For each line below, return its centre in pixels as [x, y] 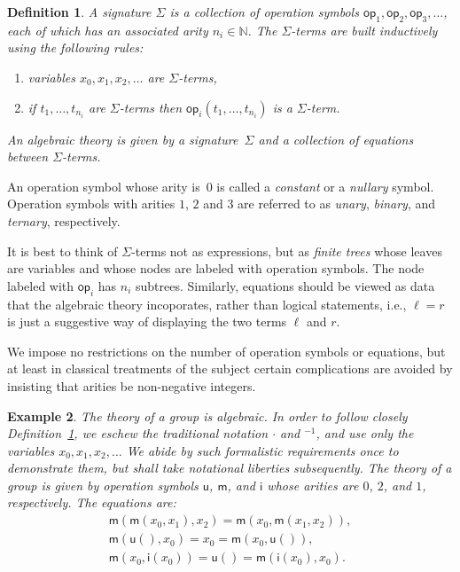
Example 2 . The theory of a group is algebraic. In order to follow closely [207, 415]
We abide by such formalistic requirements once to [262, 450]
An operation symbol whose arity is [104, 186]
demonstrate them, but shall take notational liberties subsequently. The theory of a [230, 468]
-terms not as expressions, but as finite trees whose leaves [287, 251]
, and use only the [365, 433]
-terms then [151, 107]
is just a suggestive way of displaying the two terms [147, 321]
